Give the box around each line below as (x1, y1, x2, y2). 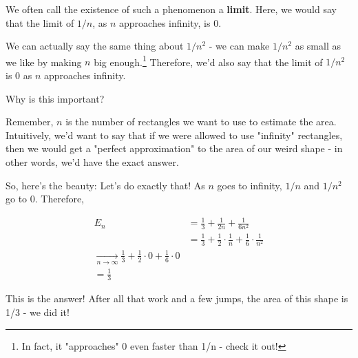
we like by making (6, 54, 82, 69)
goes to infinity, (217, 178, 282, 192)
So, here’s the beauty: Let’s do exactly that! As (6, 178, 205, 192)
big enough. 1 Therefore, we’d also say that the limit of (94, 52, 323, 69)
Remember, (6, 114, 54, 129)
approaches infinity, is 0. (119, 15, 222, 30)
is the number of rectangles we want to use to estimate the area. (65, 114, 337, 129)
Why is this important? (6, 91, 105, 105)
